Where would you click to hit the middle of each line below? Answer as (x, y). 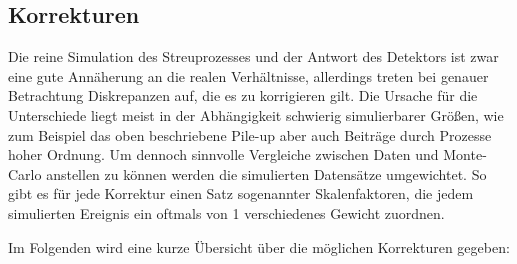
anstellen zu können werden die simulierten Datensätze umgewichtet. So (266, 173)
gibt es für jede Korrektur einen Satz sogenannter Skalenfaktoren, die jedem (241, 193)
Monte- (465, 154)
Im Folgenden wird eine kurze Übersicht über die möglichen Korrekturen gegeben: (259, 246)
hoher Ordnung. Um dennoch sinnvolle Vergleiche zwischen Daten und (223, 154)
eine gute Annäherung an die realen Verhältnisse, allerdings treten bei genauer (248, 75)
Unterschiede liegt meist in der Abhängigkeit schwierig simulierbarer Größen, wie (256, 114)
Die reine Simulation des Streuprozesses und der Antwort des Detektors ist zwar (253, 56)
